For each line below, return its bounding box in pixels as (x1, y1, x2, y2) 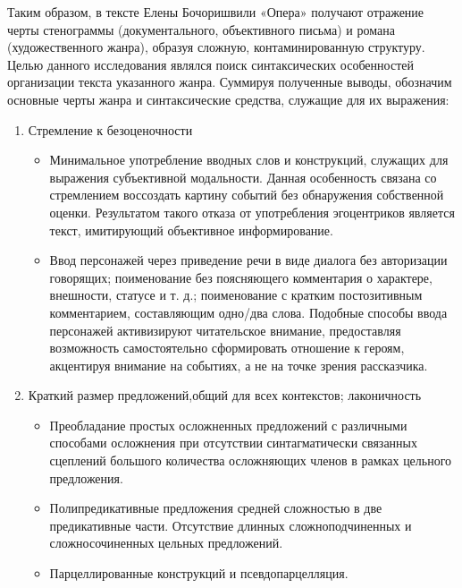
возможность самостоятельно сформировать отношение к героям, (49, 338, 405, 357)
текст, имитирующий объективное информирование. (49, 220, 333, 239)
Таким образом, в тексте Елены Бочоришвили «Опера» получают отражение (7, 3, 424, 21)
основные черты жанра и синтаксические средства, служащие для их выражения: (7, 89, 449, 108)
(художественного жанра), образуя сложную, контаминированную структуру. (7, 38, 425, 56)
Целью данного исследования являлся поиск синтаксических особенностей (7, 55, 414, 73)
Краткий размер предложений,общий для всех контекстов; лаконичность (28, 386, 422, 405)
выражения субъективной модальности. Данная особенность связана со (49, 167, 437, 186)
